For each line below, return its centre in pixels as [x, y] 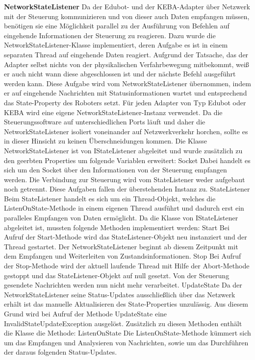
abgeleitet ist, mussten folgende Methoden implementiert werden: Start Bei [117, 227]
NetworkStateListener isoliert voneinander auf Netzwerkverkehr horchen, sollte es [126, 131]
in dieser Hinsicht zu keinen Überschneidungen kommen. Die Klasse [106, 141]
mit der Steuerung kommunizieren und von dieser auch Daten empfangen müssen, [127, 16]
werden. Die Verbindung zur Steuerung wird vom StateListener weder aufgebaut [125, 179]
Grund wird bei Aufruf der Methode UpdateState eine [86, 313]
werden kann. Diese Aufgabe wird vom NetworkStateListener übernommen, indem [127, 83]
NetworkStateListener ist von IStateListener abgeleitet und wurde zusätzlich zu [123, 150]
